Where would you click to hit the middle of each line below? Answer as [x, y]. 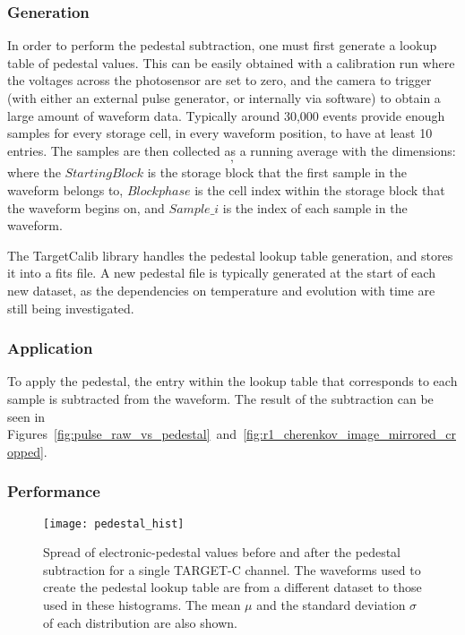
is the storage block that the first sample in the [277, 172]
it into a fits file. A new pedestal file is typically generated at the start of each [221, 273]
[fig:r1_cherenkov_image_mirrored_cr [349, 434]
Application [50, 348]
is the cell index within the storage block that [320, 189]
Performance [54, 491]
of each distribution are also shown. [140, 622]
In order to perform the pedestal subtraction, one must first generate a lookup [222, 45]
